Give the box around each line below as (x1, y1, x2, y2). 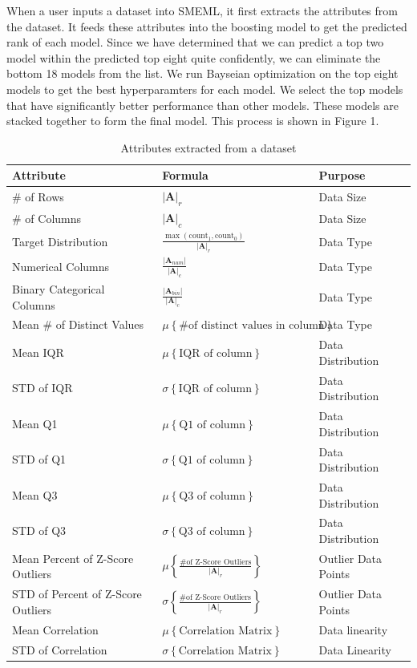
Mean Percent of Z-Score (12, 549, 134, 566)
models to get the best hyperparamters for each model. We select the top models (6, 80, 403, 97)
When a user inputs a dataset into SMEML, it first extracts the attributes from (6, 2, 398, 18)
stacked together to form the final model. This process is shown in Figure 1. (6, 112, 379, 129)
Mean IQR (12, 344, 64, 361)
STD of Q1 (12, 451, 67, 468)
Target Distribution (12, 233, 108, 250)
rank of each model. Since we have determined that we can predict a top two (6, 34, 384, 51)
